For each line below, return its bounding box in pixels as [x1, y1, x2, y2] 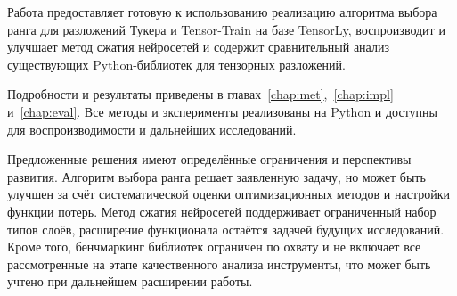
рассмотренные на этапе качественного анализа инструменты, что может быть [7, 254, 431, 273]
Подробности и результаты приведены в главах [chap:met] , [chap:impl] [7, 85, 394, 103]
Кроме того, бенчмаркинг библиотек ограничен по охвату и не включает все [7, 237, 421, 256]
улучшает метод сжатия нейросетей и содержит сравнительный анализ [7, 37, 389, 56]
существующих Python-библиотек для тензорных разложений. [7, 54, 346, 73]
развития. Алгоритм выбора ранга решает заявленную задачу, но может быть [7, 167, 426, 185]
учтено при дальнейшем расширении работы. [7, 272, 253, 291]
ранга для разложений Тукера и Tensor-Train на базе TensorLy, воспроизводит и [7, 20, 445, 38]
